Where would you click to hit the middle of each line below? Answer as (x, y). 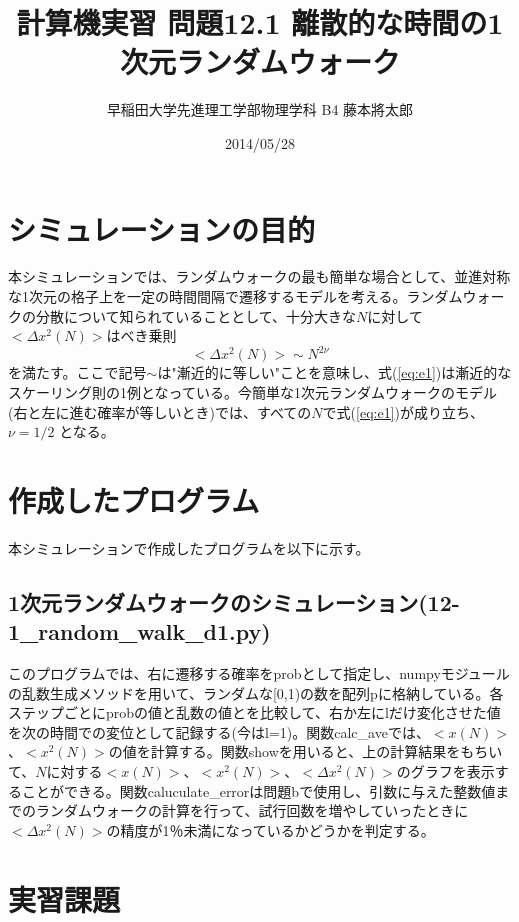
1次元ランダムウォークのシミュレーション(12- (234, 601)
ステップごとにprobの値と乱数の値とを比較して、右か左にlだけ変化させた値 (254, 712)
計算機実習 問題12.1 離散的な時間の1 (260, 22)
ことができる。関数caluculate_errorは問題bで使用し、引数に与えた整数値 (258, 790)
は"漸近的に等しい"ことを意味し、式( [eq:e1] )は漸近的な (334, 372)
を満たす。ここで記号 (77, 372)
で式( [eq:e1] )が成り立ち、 (403, 411)
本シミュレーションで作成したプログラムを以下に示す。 (189, 547)
